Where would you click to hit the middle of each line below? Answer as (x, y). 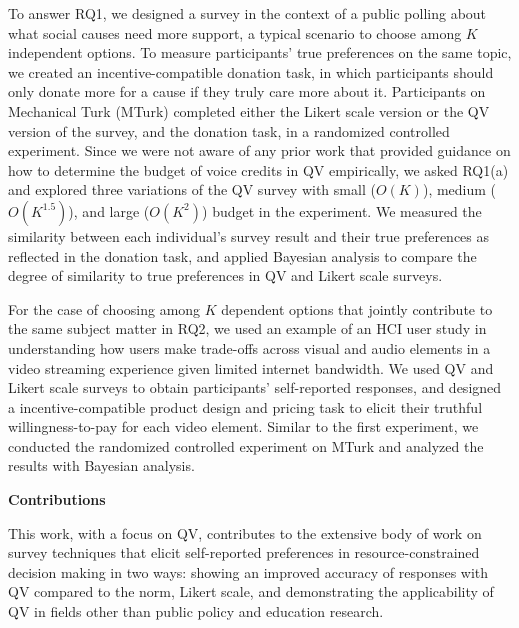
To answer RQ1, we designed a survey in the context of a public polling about (247, 13)
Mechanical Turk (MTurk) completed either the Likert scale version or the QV (249, 110)
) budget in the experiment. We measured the (342, 210)
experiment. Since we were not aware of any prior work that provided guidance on (259, 150)
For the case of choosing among (104, 308)
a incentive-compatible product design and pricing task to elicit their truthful (245, 406)
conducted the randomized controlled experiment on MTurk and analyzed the (246, 445)
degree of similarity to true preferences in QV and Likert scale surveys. (225, 275)
